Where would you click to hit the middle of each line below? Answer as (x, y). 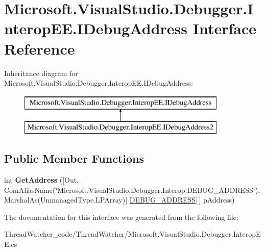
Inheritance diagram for (41, 73)
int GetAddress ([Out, (42, 180)
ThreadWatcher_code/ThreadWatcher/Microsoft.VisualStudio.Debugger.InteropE (132, 234)
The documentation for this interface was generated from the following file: (121, 217)
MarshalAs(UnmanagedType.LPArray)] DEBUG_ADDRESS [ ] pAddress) (119, 200)
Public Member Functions (74, 158)
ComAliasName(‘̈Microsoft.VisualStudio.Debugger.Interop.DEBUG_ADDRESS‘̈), (132, 190)
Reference (40, 48)
